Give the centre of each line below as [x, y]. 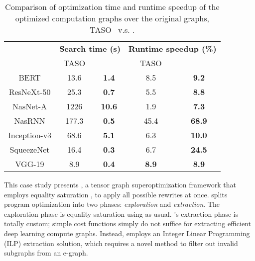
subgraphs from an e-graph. [46, 253]
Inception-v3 [30, 135]
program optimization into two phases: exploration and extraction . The [112, 204]
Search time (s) [90, 48]
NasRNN [30, 121]
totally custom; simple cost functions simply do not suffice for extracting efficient [127, 223]
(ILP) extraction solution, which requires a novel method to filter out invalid [121, 243]
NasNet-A [30, 106]
